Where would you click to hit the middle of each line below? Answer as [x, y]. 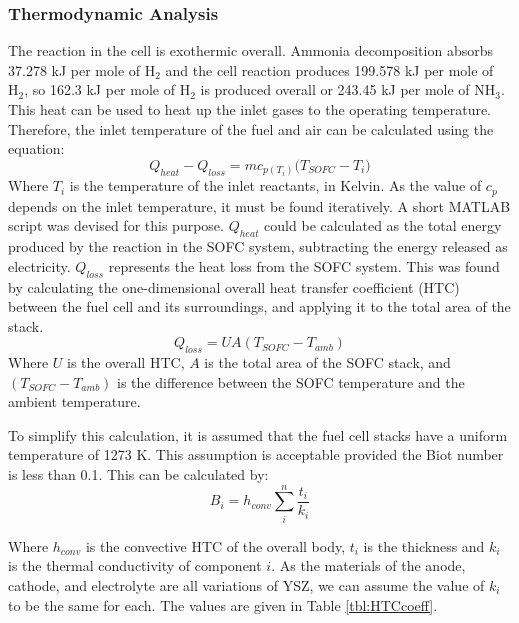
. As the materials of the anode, [368, 565]
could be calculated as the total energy [383, 225]
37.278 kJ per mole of [74, 69]
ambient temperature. [74, 401]
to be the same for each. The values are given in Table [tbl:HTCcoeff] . [223, 604]
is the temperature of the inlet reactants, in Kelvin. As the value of [275, 185]
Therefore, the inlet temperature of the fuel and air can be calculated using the [251, 128]
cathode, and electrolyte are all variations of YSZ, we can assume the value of [246, 584]
